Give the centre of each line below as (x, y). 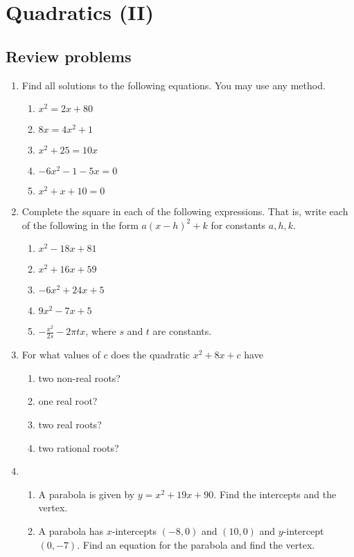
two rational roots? (79, 447)
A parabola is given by (87, 494)
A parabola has (71, 530)
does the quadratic (150, 355)
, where (101, 331)
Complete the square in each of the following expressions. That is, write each (185, 211)
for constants (238, 225)
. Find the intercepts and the (275, 494)
